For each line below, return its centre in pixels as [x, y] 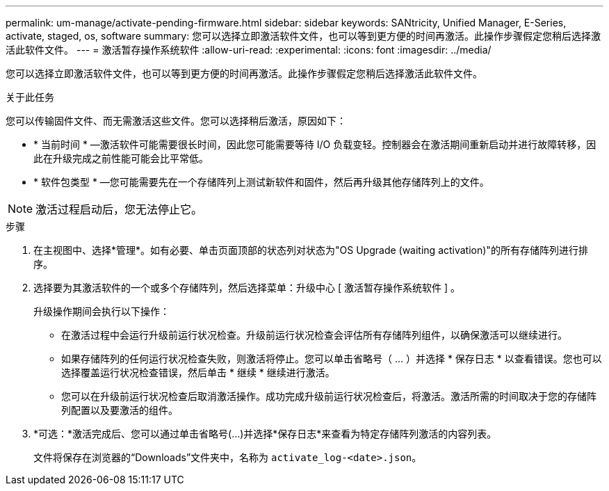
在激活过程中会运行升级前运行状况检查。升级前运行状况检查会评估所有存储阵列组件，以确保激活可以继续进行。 [314, 335]
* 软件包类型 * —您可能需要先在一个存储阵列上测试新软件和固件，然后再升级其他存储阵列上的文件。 [261, 182]
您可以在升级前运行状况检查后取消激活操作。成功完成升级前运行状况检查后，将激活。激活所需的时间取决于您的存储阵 [329, 396]
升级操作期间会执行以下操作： [101, 311]
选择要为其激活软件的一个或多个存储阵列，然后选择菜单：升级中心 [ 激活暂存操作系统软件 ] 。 [247, 288]
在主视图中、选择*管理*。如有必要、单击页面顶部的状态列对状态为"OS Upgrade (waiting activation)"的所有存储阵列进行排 [311, 250]
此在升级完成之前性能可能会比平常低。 [121, 158]
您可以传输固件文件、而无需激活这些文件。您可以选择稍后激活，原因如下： [176, 121]
